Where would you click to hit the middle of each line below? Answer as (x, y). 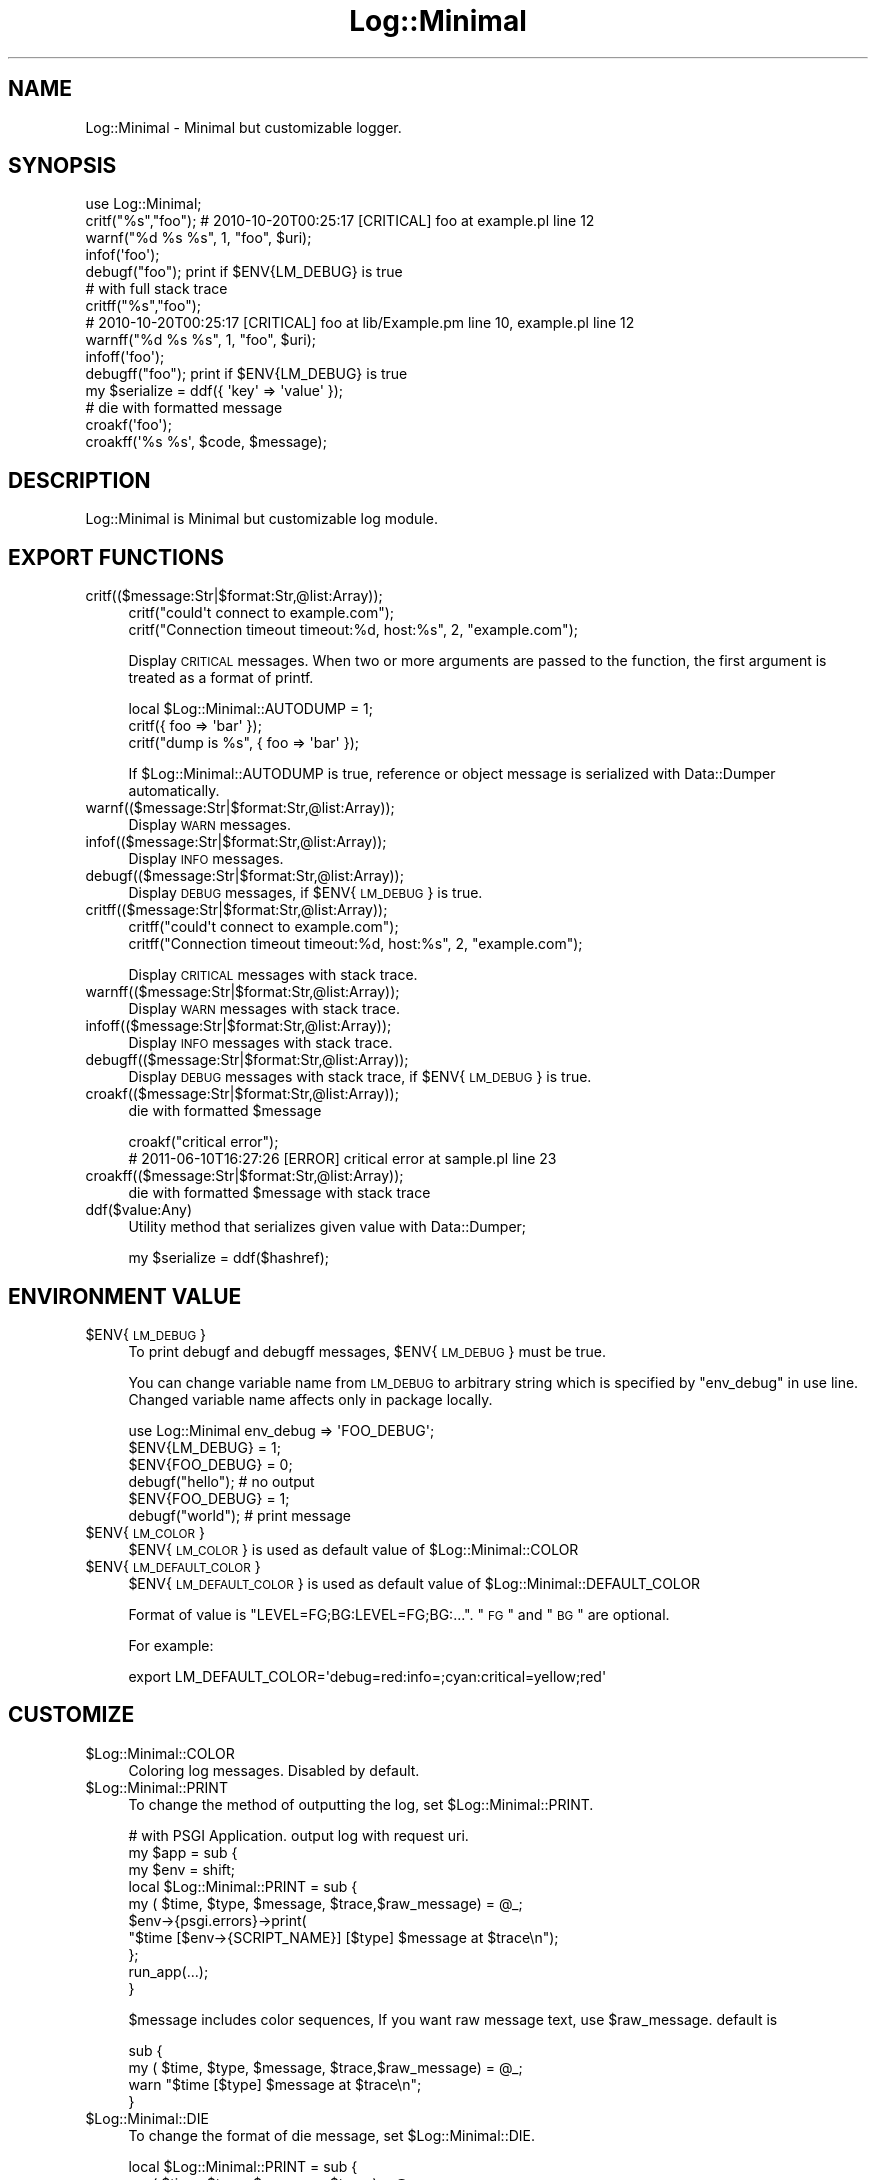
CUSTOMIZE (71, 1715)
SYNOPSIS (62, 166)
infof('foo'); (122, 255)
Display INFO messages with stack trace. (260, 1043)
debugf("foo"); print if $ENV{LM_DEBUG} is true (244, 272)
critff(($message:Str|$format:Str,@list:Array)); (236, 910)
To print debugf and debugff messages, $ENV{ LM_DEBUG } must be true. (367, 1351)
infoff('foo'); (125, 357)
